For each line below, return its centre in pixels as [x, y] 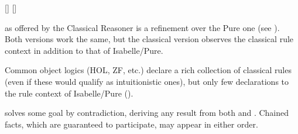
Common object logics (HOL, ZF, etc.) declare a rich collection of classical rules [148, 70]
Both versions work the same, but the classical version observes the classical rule [149, 39]
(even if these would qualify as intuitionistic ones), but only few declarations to [147, 81]
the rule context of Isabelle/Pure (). [69, 93]
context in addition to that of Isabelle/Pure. [84, 50]
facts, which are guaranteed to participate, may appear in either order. [131, 124]
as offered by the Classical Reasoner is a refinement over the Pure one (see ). [142, 27]
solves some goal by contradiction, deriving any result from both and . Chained [147, 113]
